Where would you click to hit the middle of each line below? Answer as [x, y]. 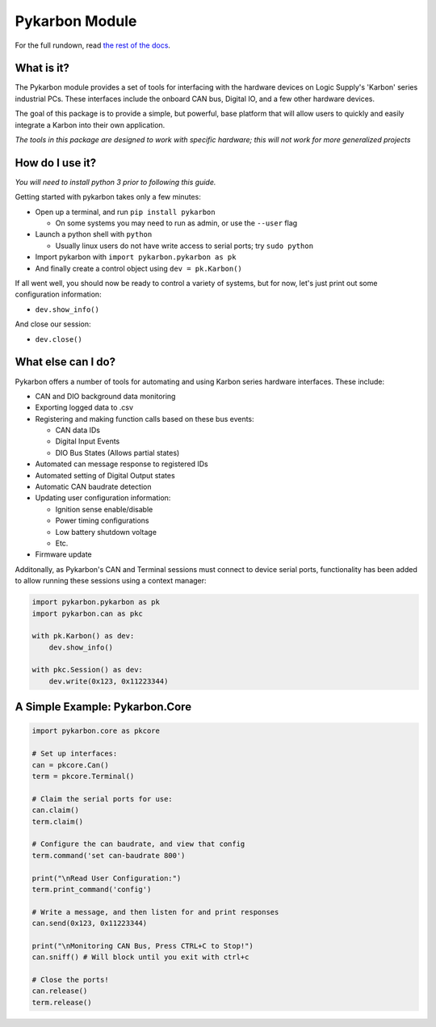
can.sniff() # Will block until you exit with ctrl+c [140, 957]
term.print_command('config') [92, 889]
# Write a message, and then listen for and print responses [155, 912]
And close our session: [53, 324]
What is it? [42, 68]
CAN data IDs [78, 430]
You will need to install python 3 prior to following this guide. [115, 182]
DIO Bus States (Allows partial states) [117, 452]
